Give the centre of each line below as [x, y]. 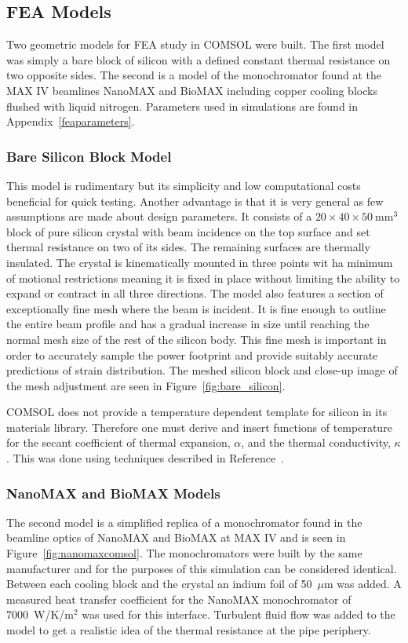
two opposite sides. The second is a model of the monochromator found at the [194, 75]
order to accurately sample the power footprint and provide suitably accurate [192, 354]
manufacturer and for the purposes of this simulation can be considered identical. [202, 568]
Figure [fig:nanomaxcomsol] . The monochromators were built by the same [184, 553]
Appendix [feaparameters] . [71, 121]
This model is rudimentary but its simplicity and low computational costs [184, 185]
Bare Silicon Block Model [89, 156]
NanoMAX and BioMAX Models [113, 493]
